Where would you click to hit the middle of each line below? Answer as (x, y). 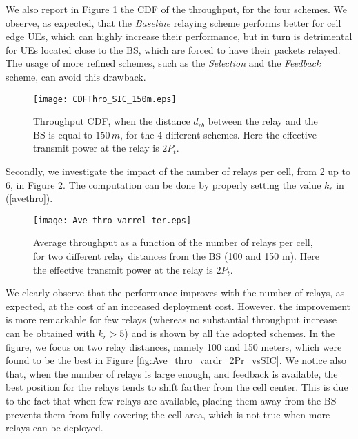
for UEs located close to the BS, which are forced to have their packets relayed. (173, 49)
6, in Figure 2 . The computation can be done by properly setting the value (163, 184)
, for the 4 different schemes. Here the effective (218, 134)
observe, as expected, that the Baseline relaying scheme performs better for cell (173, 22)
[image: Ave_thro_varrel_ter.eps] (112, 220)
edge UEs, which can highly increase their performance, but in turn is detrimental (179, 36)
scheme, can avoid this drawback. (76, 76)
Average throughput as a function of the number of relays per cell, (173, 242)
